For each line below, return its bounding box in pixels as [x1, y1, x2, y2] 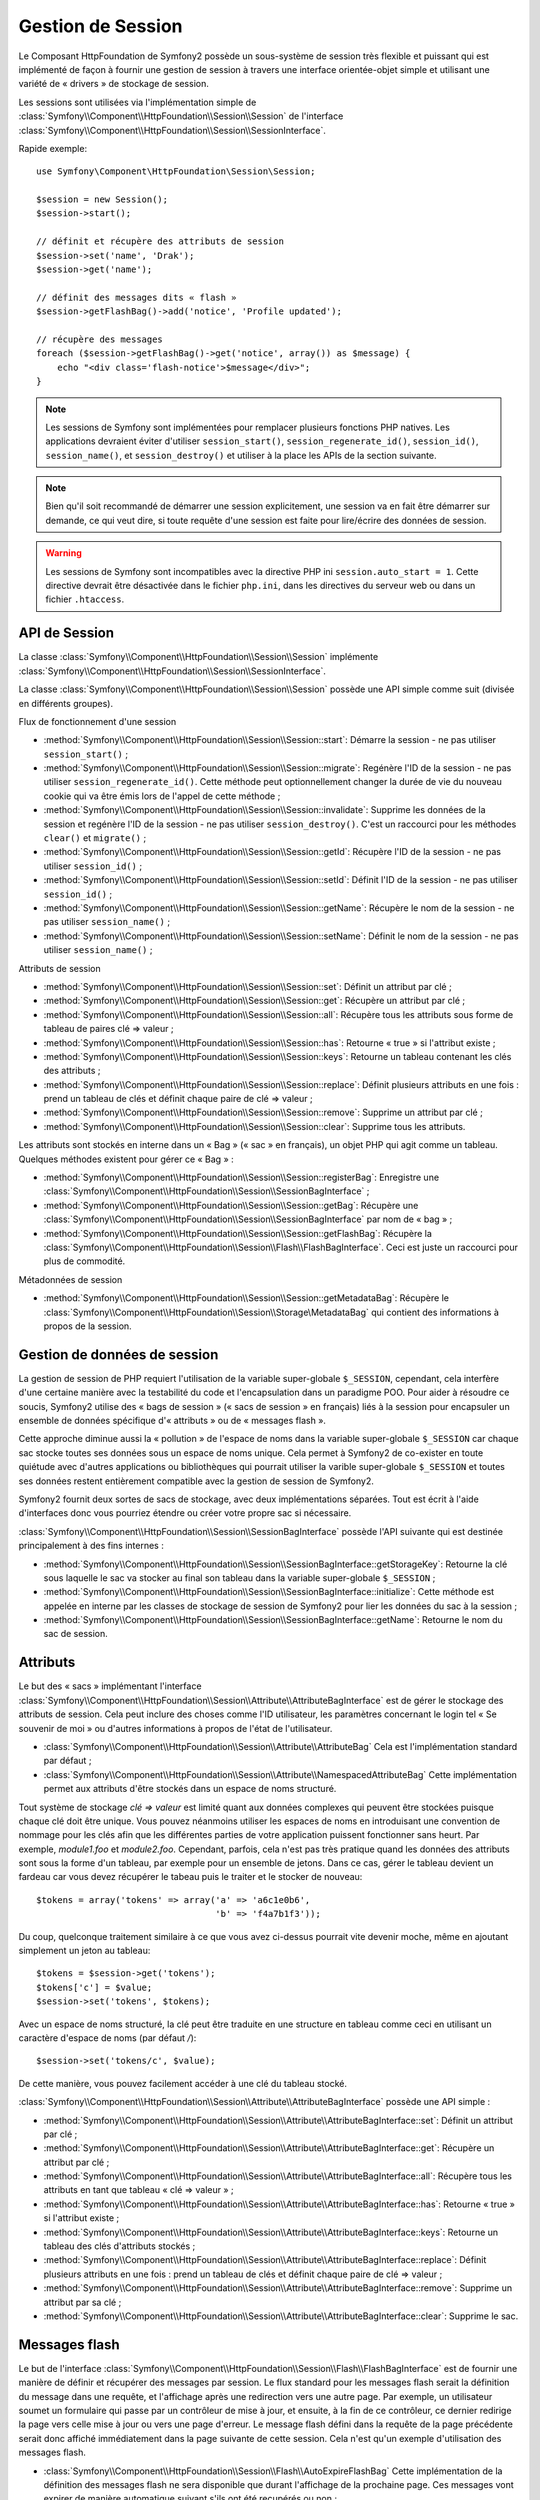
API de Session [18, 625, 115, 642]
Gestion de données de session [18, 1346, 219, 1363]
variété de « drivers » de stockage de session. [18, 78, 209, 90]
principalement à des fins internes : [18, 1540, 164, 1552]
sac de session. [43, 1628, 109, 1640]
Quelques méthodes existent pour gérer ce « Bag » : [18, 1153, 234, 1165]
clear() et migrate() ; [43, 832, 147, 844]
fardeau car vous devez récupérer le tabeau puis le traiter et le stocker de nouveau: [18, 1871, 363, 1883]
